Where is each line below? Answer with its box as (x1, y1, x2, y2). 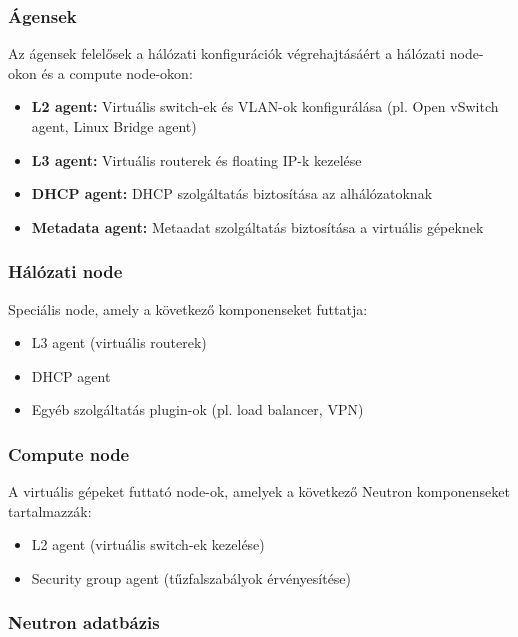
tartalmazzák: (8, 500, 92, 521)
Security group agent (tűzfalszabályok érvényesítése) (31, 567, 352, 588)
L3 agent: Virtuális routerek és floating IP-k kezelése (31, 149, 362, 170)
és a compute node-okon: (41, 62, 193, 83)
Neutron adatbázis (8, 610, 160, 635)
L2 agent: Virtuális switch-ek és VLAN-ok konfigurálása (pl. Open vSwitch (31, 96, 499, 117)
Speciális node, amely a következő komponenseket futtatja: (8, 298, 368, 319)
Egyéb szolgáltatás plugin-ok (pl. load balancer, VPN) (31, 399, 364, 420)
